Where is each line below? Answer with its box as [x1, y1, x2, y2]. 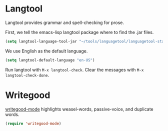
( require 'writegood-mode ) [5, 121, 61, 126]
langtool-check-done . [5, 72, 49, 78]
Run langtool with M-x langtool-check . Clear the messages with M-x [5, 66, 144, 72]
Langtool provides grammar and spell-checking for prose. [5, 19, 124, 25]
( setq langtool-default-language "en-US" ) [5, 57, 95, 62]
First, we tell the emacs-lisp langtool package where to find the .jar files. [5, 29, 154, 35]
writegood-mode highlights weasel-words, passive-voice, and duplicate [5, 106, 153, 112]
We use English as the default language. [5, 48, 88, 54]
